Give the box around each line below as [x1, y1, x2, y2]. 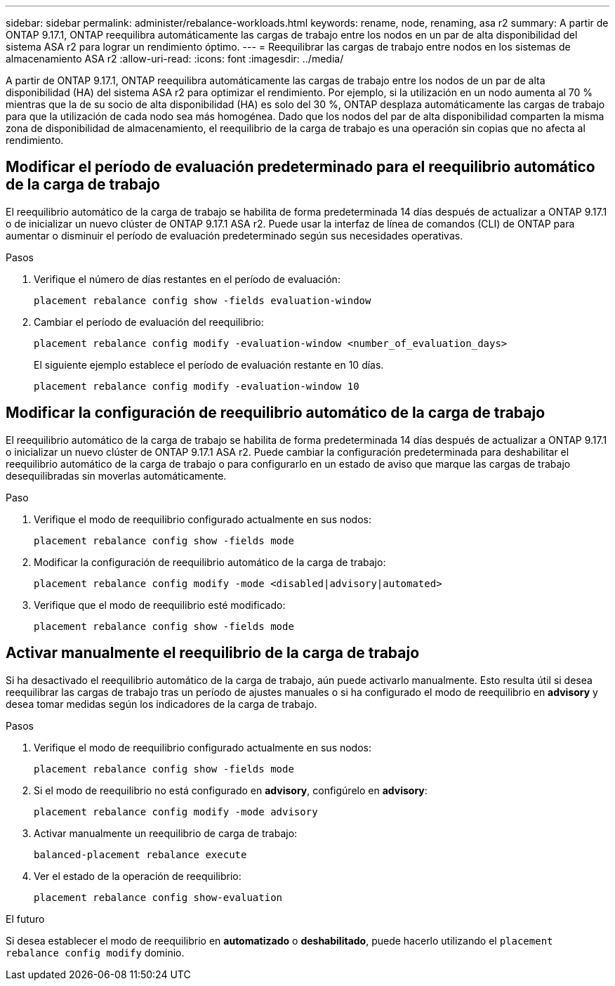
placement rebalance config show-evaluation [34, 891, 283, 903]
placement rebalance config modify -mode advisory [34, 806, 318, 817]
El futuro [6, 912, 45, 925]
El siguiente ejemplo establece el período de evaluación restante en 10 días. [34, 358, 384, 371]
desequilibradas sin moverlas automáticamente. [6, 469, 227, 482]
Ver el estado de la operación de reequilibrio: [34, 869, 242, 882]
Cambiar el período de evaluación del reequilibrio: [34, 315, 264, 328]
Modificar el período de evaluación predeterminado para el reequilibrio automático [6, 158, 595, 176]
